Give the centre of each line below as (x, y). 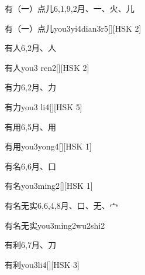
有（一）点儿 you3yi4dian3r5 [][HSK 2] (73, 28)
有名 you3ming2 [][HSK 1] (49, 186)
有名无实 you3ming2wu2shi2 (55, 225)
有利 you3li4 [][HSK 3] (42, 264)
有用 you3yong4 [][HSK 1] (48, 146)
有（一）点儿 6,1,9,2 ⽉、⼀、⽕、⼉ (70, 8)
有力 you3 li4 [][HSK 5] (44, 106)
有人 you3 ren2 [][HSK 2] (47, 67)
